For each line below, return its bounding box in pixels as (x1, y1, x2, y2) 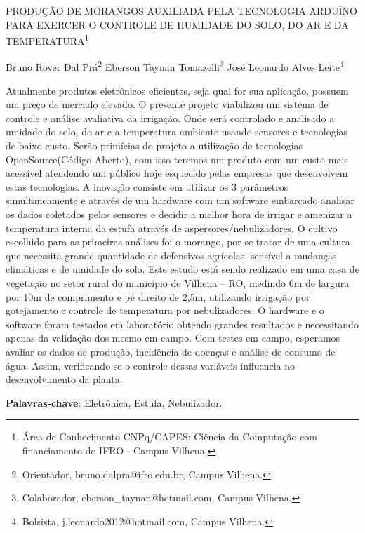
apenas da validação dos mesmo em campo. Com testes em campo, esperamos (6, 330, 340, 345)
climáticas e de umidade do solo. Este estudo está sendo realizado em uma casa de (6, 262, 359, 276)
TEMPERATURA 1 (6, 32, 89, 48)
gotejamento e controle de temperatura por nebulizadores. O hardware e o (6, 303, 324, 318)
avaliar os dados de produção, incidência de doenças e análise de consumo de (6, 344, 336, 358)
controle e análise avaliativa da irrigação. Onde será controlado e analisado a (6, 110, 335, 125)
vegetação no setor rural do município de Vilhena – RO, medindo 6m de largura (6, 276, 350, 290)
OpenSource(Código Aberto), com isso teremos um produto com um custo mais (6, 151, 348, 166)
